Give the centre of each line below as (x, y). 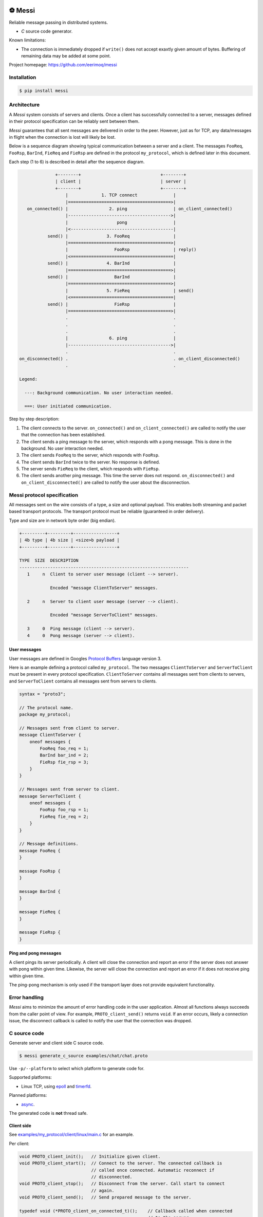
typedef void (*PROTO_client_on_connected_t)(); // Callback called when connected (126, 1211)
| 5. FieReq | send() (130, 290)
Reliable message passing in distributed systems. (58, 22)
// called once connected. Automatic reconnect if (153, 1170)
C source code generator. (47, 31)
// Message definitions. (49, 844)
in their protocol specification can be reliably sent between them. (74, 121)
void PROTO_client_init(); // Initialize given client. (90, 1156)
